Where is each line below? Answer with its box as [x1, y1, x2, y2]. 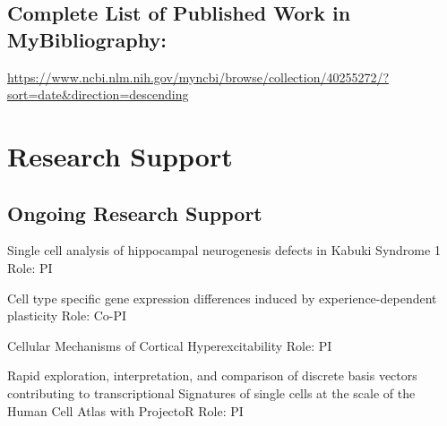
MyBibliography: [7, 25, 167, 53]
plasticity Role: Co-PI [7, 306, 127, 325]
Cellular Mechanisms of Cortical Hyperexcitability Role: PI [7, 336, 332, 354]
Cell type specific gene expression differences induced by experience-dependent [7, 288, 437, 307]
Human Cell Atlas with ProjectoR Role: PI [7, 401, 244, 420]
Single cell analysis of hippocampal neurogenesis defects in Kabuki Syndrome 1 [7, 241, 441, 260]
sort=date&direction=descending [7, 85, 189, 104]
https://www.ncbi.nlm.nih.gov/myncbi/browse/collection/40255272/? [7, 67, 390, 86]
